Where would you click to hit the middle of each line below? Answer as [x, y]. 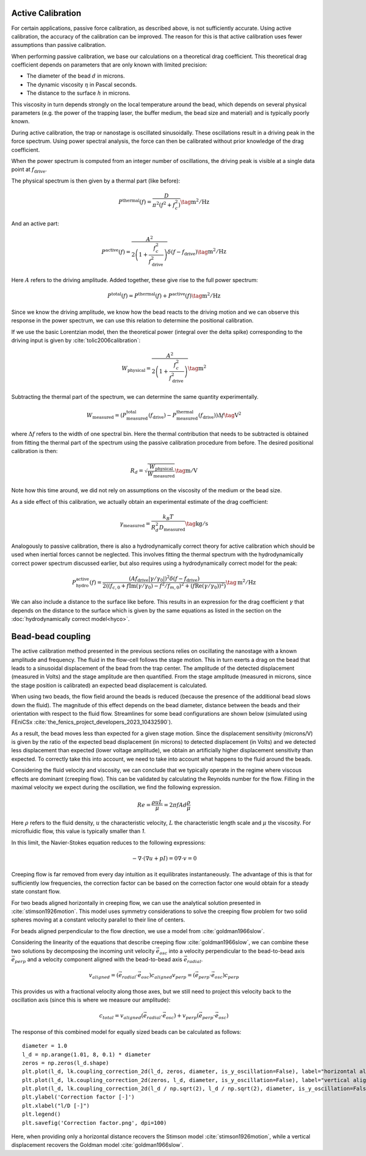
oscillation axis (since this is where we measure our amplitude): [91, 1000]
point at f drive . [29, 170]
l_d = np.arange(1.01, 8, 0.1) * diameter [87, 1054]
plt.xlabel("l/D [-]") [56, 1106]
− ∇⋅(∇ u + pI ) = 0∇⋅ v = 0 [164, 858]
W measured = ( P [106, 416]
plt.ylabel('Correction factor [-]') [79, 1097]
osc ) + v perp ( [182, 1016]
